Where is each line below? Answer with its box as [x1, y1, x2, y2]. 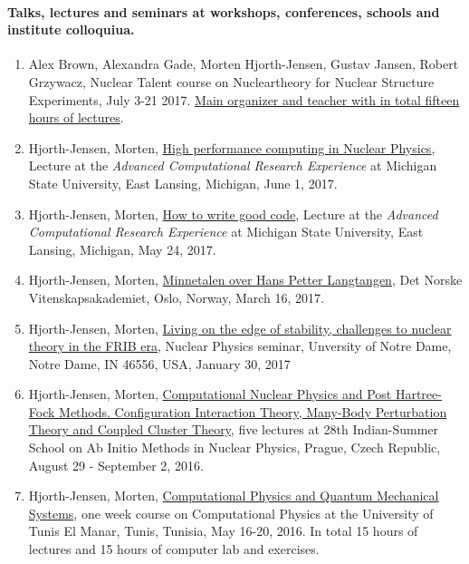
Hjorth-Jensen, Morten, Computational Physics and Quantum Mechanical [28, 486, 439, 505]
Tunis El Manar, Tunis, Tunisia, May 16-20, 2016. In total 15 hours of [28, 521, 418, 540]
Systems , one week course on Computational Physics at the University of [28, 503, 434, 522]
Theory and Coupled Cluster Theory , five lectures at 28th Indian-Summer [28, 420, 439, 439]
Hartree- [395, 384, 442, 404]
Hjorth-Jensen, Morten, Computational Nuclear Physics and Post [28, 384, 392, 404]
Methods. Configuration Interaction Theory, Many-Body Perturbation [59, 402, 447, 421]
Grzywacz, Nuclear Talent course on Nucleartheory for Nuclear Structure [28, 72, 435, 91]
